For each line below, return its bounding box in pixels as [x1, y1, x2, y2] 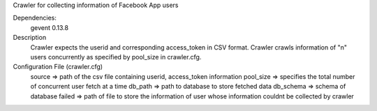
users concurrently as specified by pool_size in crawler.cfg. [30, 52, 202, 61]
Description [13, 34, 47, 42]
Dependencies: [13, 14, 57, 22]
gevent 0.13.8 [30, 23, 69, 31]
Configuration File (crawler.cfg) [13, 63, 103, 71]
